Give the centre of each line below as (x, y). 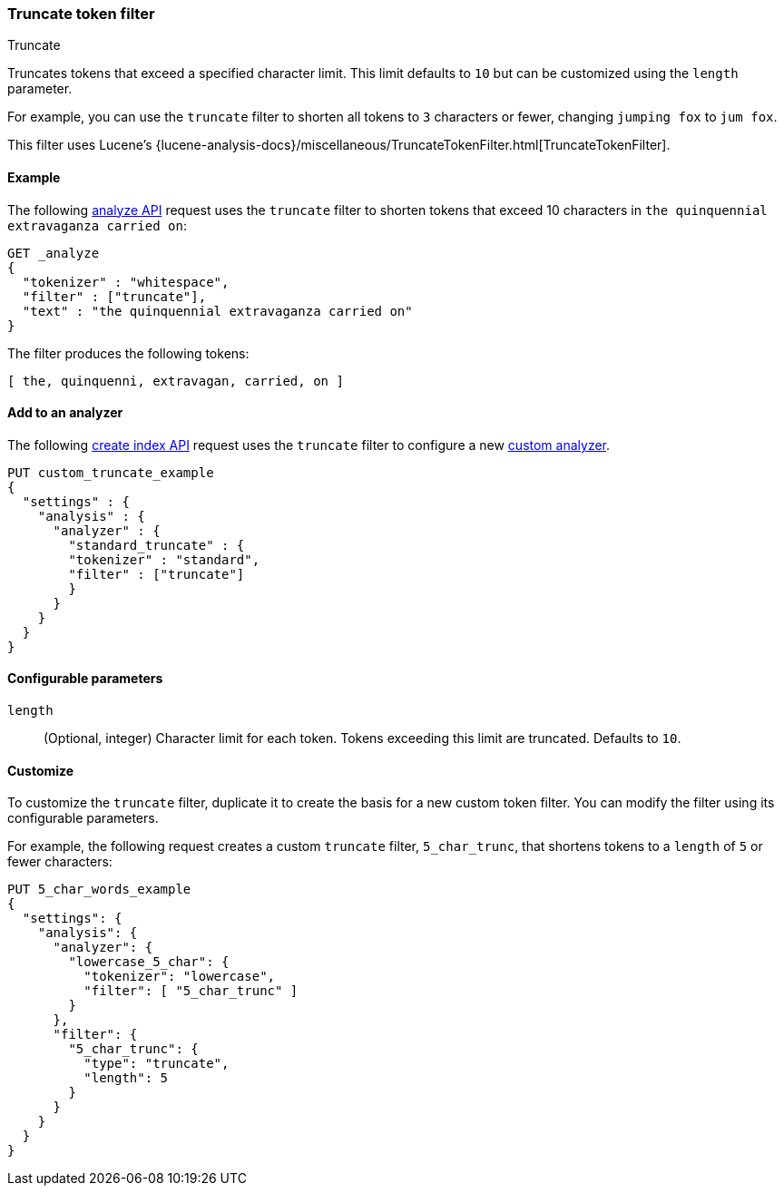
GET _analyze (54, 253)
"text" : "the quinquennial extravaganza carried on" (217, 311)
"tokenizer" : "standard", (164, 559)
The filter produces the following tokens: (128, 353)
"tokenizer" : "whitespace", (126, 282)
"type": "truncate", (157, 1064)
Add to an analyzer (65, 413)
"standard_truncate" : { (157, 545)
